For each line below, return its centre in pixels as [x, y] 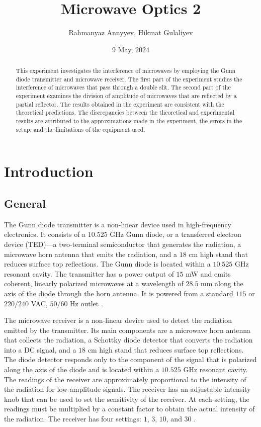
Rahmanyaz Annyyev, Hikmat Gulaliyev [131, 32]
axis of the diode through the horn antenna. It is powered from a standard [119, 293]
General [25, 203]
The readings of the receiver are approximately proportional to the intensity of [125, 379]
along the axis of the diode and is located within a [82, 369]
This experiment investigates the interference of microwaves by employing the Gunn [126, 71]
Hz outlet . [86, 303]
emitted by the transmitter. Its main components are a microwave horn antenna [127, 330]
